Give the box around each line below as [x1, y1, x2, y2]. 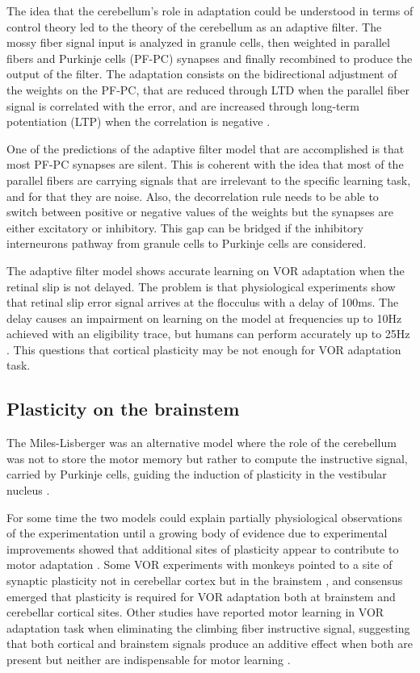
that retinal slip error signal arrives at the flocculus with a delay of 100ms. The [6, 294, 399, 311]
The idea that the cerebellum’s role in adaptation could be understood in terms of [6, 2, 414, 19]
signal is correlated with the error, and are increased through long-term [6, 97, 359, 114]
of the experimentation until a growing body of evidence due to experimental [6, 525, 388, 541]
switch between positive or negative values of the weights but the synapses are [6, 203, 393, 220]
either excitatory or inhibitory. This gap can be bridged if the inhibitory [6, 219, 363, 236]
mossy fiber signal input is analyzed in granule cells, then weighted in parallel [6, 34, 390, 51]
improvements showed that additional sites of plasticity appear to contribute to [6, 540, 399, 557]
